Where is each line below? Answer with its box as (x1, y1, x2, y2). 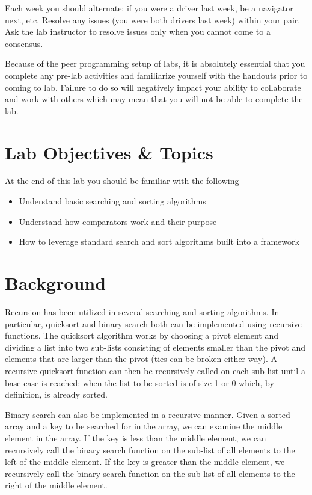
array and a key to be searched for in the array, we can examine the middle (5, 420, 283, 432)
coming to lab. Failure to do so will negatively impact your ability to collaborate (5, 81, 301, 93)
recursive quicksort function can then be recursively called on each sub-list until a (5, 364, 305, 377)
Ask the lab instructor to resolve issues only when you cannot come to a (5, 25, 271, 38)
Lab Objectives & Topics (5, 140, 213, 164)
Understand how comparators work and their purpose (19, 215, 217, 227)
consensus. (5, 37, 43, 49)
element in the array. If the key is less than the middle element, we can (5, 431, 266, 444)
